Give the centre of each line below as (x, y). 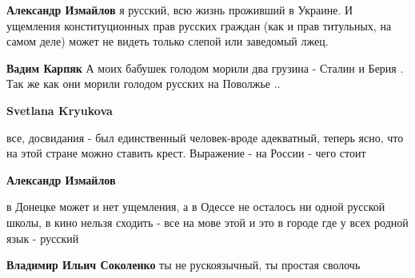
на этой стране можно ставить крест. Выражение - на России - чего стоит (186, 153)
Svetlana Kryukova (60, 110)
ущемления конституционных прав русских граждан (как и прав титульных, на (199, 25)
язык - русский (43, 238)
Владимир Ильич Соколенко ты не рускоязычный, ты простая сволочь (184, 265)
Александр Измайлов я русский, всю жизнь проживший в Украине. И (180, 10)
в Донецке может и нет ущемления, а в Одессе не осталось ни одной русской (196, 207)
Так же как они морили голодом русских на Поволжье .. (144, 83)
